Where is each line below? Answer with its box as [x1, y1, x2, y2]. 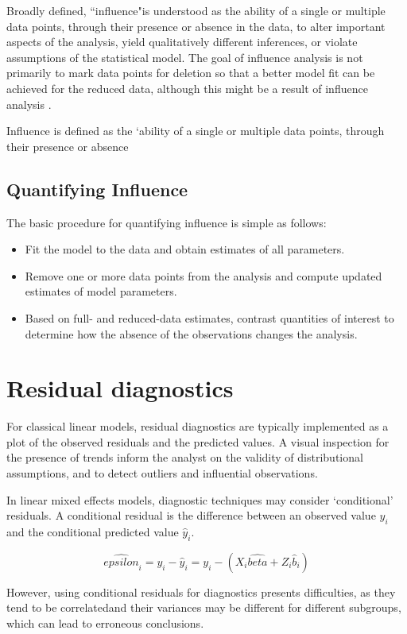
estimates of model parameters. [25, 283, 177, 300]
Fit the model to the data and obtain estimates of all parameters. [25, 241, 345, 257]
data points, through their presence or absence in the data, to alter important [6, 17, 386, 34]
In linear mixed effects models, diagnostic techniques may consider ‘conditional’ [6, 491, 393, 508]
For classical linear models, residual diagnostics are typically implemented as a [6, 418, 389, 435]
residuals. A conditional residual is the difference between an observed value [6, 507, 376, 524]
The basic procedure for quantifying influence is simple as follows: [6, 214, 327, 230]
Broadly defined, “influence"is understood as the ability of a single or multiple [6, 2, 386, 18]
